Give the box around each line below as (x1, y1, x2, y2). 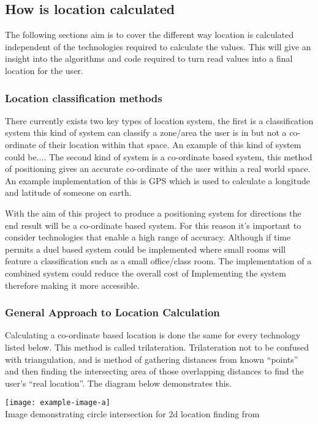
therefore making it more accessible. (5, 278, 140, 291)
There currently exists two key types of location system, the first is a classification (5, 114, 314, 127)
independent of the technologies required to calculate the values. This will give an (5, 40, 311, 53)
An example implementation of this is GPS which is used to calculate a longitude (5, 174, 310, 187)
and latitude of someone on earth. (5, 186, 132, 199)
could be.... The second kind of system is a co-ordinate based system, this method (5, 150, 312, 163)
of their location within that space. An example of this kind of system (39, 138, 301, 151)
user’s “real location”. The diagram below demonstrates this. (5, 376, 232, 389)
